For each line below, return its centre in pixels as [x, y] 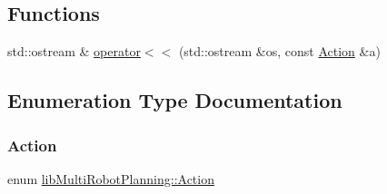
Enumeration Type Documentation [175, 100]
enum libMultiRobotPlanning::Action [111, 178]
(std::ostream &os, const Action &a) [279, 51]
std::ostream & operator [74, 51]
